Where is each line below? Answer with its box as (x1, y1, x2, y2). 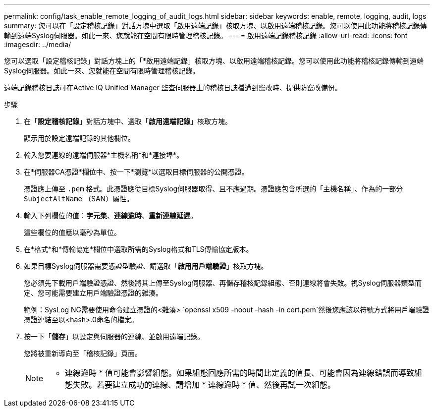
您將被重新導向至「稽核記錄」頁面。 (24, 349, 142, 357)
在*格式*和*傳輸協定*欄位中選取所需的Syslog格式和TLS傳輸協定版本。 (24, 245, 253, 253)
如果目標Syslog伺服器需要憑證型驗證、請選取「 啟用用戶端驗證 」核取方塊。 (24, 262, 268, 270)
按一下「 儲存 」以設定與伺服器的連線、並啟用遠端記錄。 (24, 332, 204, 341)
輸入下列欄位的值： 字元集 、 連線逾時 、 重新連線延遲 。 (24, 211, 197, 220)
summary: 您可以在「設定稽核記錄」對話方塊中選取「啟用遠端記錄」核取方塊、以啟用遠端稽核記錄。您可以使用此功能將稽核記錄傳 (4, 21, 427, 30)
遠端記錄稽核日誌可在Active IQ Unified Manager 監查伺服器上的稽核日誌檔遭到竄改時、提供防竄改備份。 (4, 83, 342, 92)
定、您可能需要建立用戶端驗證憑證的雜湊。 (24, 289, 163, 297)
